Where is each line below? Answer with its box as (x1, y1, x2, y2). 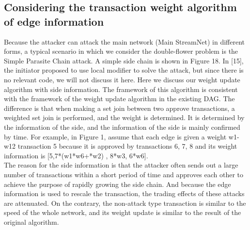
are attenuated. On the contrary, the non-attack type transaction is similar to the (4, 198, 246, 208)
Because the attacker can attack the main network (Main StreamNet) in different (4, 36, 245, 46)
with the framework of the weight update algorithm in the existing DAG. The (4, 93, 235, 104)
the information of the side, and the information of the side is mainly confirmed (4, 122, 240, 132)
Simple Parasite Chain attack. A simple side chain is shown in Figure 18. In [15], (4, 55, 244, 65)
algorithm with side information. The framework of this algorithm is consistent (4, 84, 238, 94)
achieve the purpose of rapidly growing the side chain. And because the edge (4, 179, 231, 189)
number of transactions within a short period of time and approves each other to (4, 169, 244, 179)
